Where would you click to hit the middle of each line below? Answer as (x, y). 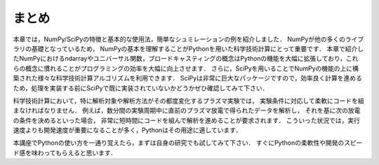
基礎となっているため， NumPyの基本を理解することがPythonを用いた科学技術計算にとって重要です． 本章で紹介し (198, 48)
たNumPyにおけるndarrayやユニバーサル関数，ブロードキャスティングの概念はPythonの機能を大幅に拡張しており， (180, 59)
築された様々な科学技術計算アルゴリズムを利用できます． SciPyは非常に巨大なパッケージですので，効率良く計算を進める (188, 78)
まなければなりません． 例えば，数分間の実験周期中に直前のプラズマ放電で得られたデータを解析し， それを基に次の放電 (187, 110)
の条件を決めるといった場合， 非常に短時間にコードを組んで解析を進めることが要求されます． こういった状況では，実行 (187, 120)
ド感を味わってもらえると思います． (65, 152)
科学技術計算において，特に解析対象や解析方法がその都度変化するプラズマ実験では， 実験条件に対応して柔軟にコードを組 (188, 101)
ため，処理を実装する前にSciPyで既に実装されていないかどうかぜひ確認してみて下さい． (141, 88)
